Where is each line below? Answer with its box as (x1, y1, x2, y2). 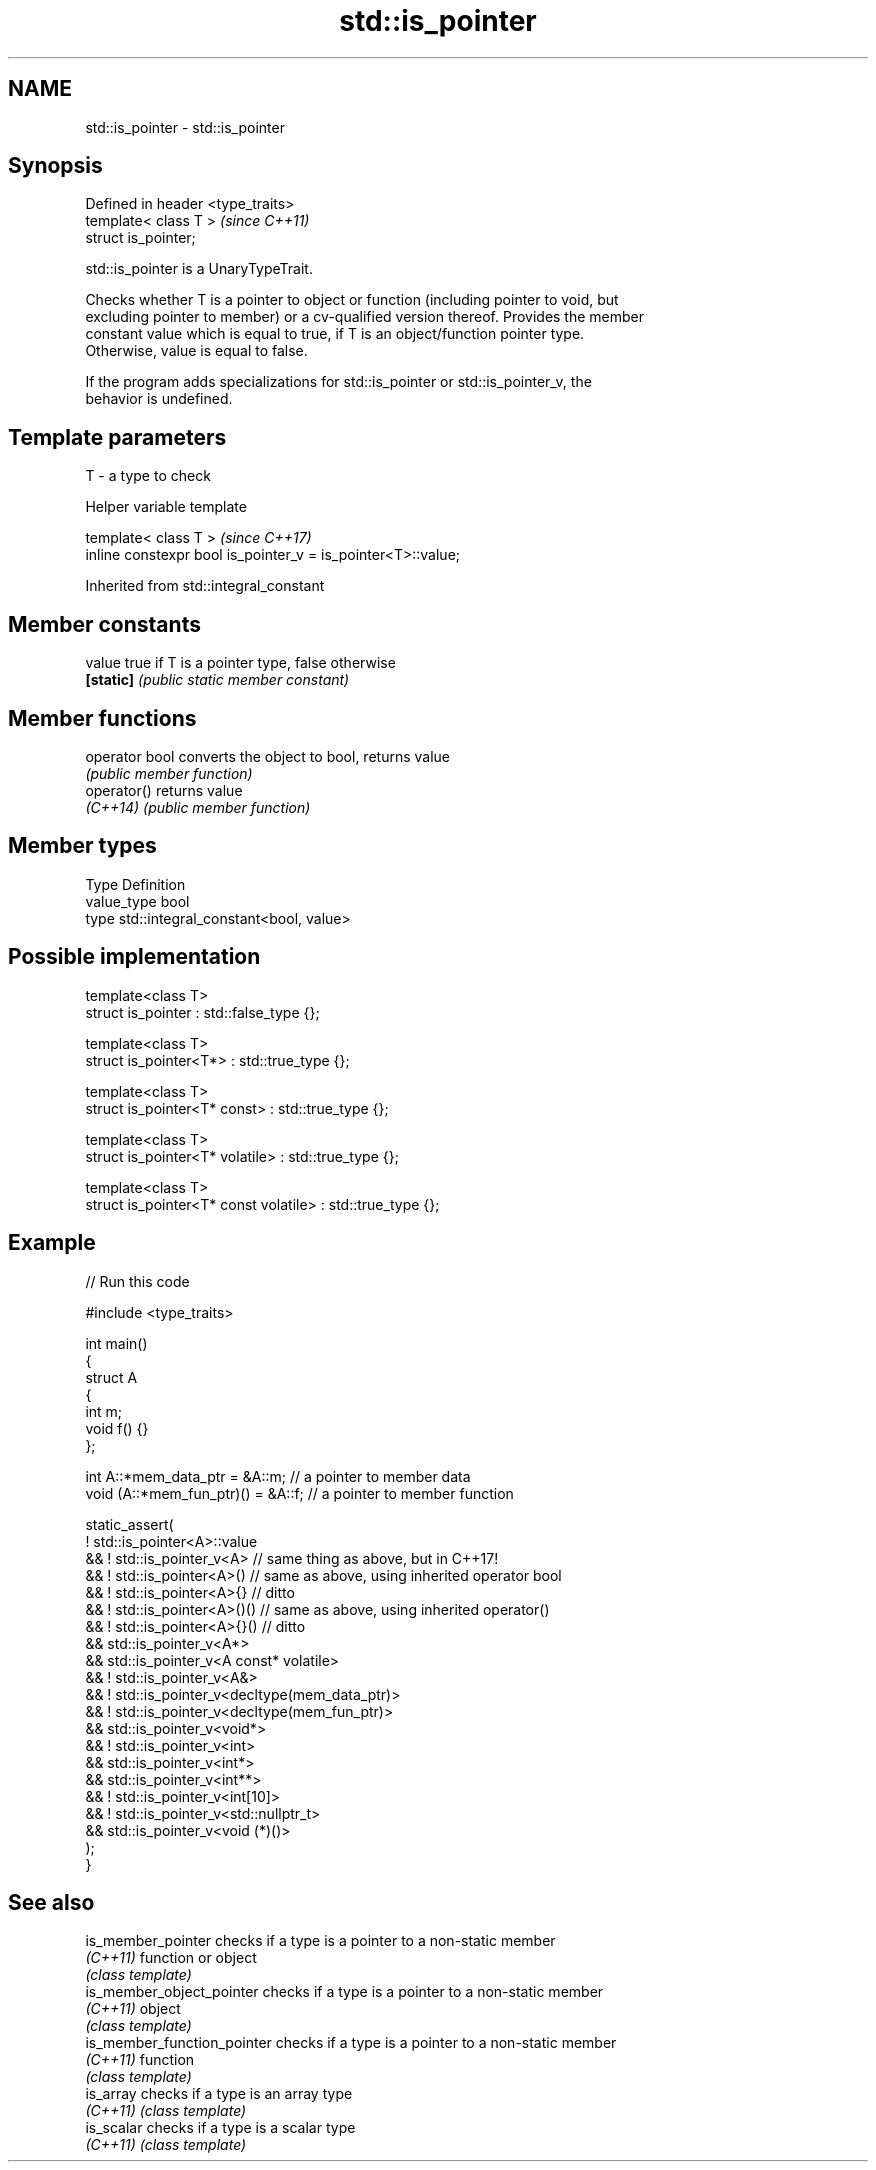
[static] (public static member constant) (85, 671, 350, 689)
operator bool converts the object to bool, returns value (85, 747, 450, 765)
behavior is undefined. (85, 390, 233, 408)
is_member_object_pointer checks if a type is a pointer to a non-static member (85, 1983, 604, 2001)
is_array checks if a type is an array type (85, 2085, 353, 2103)
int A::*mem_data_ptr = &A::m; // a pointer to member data (85, 1467, 471, 1485)
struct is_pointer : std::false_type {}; (85, 1003, 320, 1021)
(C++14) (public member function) (85, 798, 311, 816)
